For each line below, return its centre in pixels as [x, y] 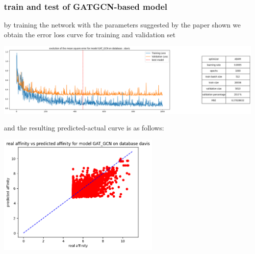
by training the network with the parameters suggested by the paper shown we [122, 25]
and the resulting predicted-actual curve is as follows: [84, 127]
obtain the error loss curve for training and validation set [90, 34]
